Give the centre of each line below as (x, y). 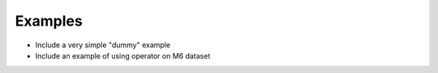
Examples (49, 21)
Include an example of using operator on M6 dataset (123, 55)
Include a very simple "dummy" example (103, 45)
